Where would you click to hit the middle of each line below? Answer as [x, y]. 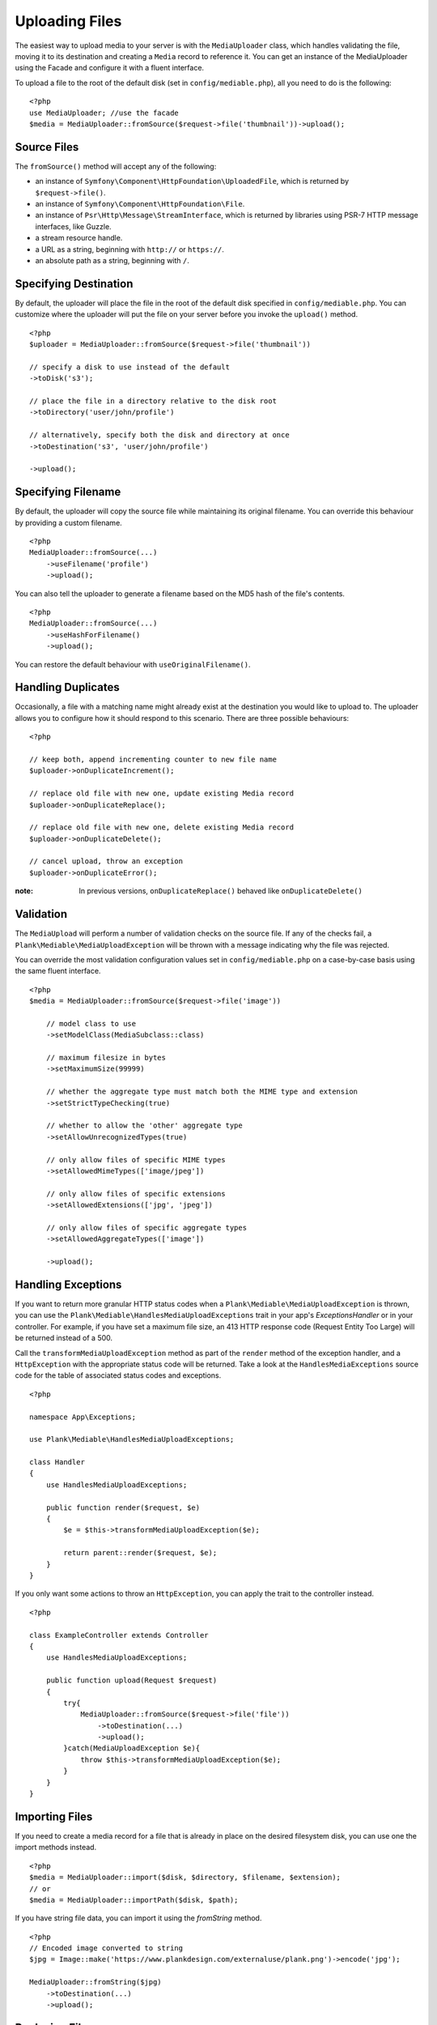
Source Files [47, 147]
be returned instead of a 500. [64, 1338]
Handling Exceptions [68, 1284]
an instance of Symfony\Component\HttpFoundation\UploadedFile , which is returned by [192, 181]
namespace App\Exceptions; [83, 1417]
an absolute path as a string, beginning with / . [112, 260]
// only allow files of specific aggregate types [146, 1228]
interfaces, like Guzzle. [74, 226]
